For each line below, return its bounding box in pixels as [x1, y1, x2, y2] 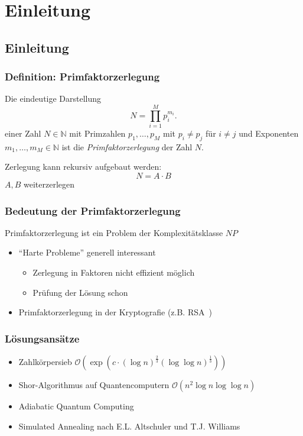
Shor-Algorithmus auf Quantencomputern [18, 379, 170, 391]
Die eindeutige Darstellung [5, 92, 102, 105]
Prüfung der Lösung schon [32, 286, 128, 298]
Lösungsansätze [5, 331, 80, 345]
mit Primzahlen [69, 127, 126, 140]
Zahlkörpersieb [18, 356, 72, 368]
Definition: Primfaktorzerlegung [5, 69, 160, 84]
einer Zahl [5, 127, 41, 140]
